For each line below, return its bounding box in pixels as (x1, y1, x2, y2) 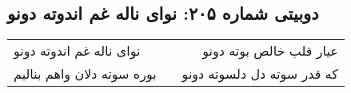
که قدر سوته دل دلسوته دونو (181, 64, 338, 83)
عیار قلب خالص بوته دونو (202, 41, 338, 60)
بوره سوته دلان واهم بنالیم (14, 64, 157, 83)
